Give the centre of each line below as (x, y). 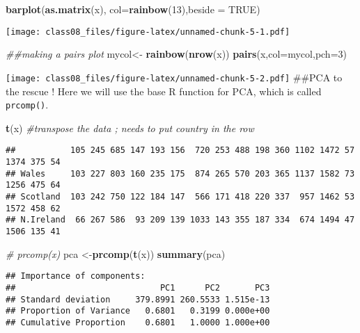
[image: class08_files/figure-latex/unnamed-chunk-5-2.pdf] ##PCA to (174, 77)
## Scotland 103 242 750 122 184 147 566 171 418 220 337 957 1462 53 (180, 196)
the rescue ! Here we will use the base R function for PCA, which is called (164, 91)
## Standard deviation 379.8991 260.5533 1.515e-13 (138, 299)
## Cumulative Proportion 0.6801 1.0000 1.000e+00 (138, 322)
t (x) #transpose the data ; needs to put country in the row (130, 128)
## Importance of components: (76, 276)
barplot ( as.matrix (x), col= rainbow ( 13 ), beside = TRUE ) (133, 9)
